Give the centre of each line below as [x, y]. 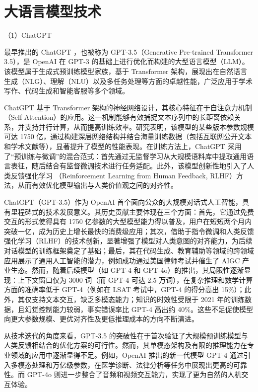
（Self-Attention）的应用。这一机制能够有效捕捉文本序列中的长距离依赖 [119, 117]
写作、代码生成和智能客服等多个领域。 [66, 91]
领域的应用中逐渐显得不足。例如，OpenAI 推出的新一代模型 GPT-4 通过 [127, 354]
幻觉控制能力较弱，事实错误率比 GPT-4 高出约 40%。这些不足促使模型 [139, 309]
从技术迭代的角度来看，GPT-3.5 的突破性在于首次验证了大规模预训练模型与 [126, 335]
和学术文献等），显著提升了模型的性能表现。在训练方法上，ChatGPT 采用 [123, 146]
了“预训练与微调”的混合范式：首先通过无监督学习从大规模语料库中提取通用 [126, 156]
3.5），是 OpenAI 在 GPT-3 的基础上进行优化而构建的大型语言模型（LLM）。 [127, 61]
